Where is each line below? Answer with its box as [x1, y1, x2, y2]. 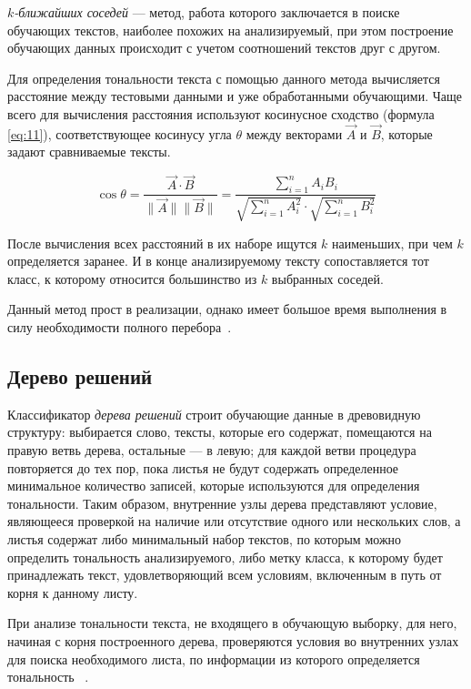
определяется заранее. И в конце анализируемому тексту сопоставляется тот [7, 251, 429, 270]
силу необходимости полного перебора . [7, 318, 232, 337]
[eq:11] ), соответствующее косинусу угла [7, 124, 232, 143]
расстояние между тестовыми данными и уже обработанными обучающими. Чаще [7, 86, 463, 106]
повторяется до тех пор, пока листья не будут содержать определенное [7, 458, 399, 477]
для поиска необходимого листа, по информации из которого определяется [7, 649, 420, 668]
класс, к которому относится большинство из [7, 269, 257, 288]
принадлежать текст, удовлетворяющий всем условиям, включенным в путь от [7, 565, 442, 584]
